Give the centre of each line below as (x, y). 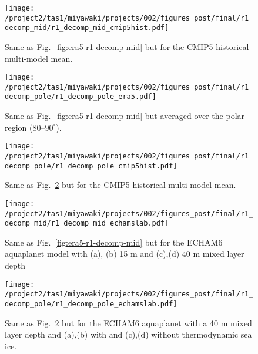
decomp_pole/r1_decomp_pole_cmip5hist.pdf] (91, 166)
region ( (19, 127)
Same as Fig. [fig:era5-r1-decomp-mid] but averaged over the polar (125, 116)
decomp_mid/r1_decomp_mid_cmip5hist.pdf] (87, 28)
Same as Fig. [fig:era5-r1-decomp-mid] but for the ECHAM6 (114, 242)
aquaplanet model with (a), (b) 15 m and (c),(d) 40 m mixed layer (125, 254)
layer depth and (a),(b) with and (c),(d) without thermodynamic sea (128, 334)
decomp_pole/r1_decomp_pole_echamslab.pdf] (91, 304)
